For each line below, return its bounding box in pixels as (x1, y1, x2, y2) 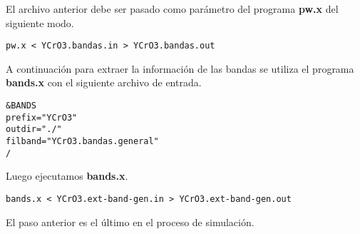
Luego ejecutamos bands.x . (6, 168, 128, 183)
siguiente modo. (6, 15, 74, 30)
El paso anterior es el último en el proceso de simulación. (6, 214, 254, 229)
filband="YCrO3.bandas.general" (6, 136, 159, 146)
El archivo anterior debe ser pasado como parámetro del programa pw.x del (6, 1, 339, 16)
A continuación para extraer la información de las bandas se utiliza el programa (6, 61, 354, 76)
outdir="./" (6, 124, 62, 135)
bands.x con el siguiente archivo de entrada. (6, 75, 202, 90)
